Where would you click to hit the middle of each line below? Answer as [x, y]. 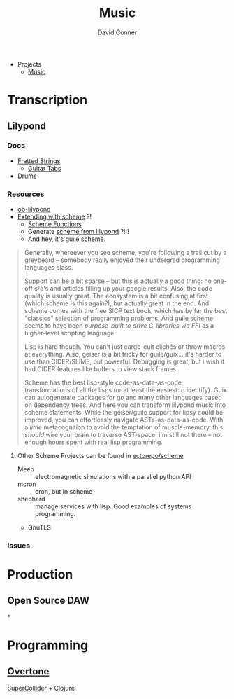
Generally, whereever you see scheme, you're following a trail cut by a [125, 253]
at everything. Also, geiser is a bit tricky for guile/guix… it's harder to [123, 354]
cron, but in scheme [64, 492]
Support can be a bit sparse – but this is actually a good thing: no [118, 281]
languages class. [49, 268]
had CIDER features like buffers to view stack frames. [101, 369]
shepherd [31, 499]
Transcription [47, 100]
